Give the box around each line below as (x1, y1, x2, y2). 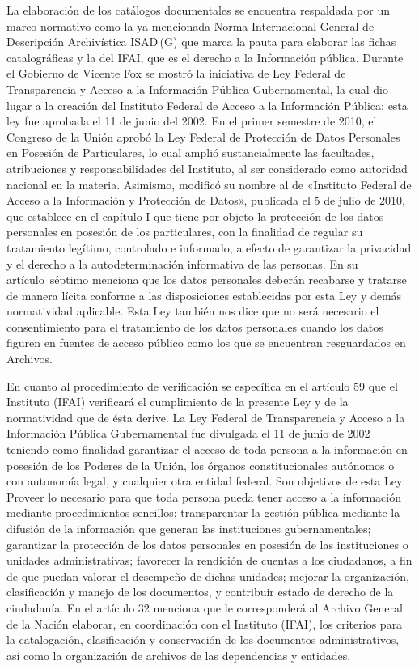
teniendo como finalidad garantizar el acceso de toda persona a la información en (6, 441, 408, 458)
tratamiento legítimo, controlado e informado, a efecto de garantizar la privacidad (6, 239, 412, 256)
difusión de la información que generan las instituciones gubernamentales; (6, 520, 371, 536)
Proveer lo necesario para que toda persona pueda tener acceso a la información (6, 488, 401, 505)
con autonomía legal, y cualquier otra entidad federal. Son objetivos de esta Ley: (6, 472, 406, 489)
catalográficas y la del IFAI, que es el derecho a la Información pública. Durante (6, 49, 404, 66)
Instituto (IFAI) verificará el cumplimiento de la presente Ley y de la (6, 393, 349, 410)
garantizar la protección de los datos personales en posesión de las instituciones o (6, 536, 408, 553)
